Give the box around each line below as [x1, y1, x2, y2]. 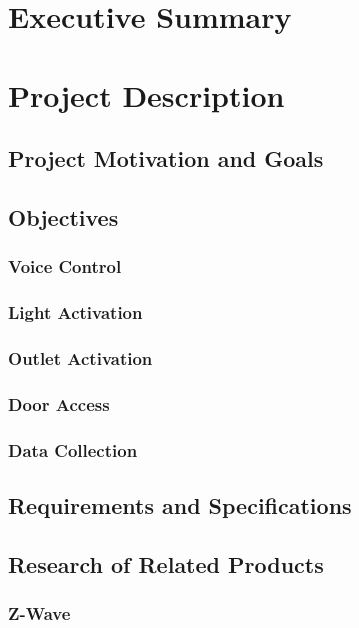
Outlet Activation [8, 345, 153, 370]
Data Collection [8, 437, 138, 462]
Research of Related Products [8, 548, 324, 579]
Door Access [8, 391, 110, 416]
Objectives [8, 201, 119, 232]
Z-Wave [8, 601, 71, 626]
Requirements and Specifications [8, 489, 352, 520]
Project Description [8, 74, 285, 115]
